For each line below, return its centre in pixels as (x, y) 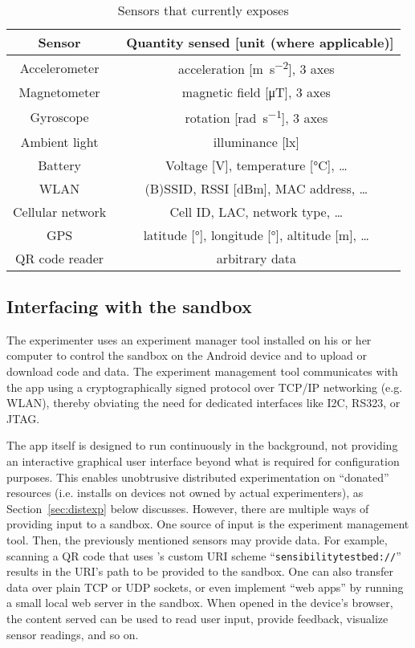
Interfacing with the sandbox (129, 306)
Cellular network (60, 211)
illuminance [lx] (256, 141)
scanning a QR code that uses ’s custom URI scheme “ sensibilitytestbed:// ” (204, 555)
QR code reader (60, 258)
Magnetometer (59, 92)
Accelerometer (59, 67)
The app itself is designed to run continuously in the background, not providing (202, 445)
